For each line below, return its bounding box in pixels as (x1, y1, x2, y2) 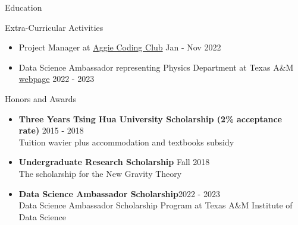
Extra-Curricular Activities (5, 21, 103, 33)
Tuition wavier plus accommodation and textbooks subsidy (18, 135, 234, 148)
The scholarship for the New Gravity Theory (18, 167, 182, 179)
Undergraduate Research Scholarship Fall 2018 (18, 156, 210, 168)
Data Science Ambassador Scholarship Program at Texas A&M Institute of (18, 199, 293, 211)
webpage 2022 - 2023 (18, 72, 95, 85)
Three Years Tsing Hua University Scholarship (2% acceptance (18, 112, 282, 125)
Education (5, 1, 42, 13)
